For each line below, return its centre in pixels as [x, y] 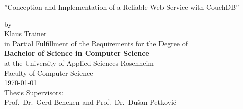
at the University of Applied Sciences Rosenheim [79, 63]
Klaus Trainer [25, 33]
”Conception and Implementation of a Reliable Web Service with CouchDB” [122, 7]
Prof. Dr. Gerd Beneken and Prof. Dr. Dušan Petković [90, 102]
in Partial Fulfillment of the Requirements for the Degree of [96, 43]
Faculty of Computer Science [49, 73]
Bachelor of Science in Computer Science [77, 53]
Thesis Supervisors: [34, 92]
